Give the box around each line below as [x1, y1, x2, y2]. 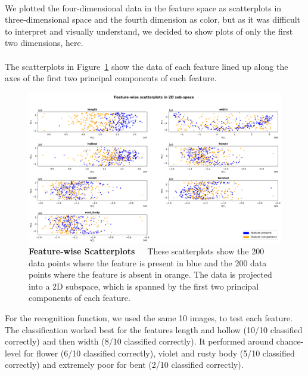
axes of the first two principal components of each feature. [5, 72, 217, 84]
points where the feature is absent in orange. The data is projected [29, 268, 272, 281]
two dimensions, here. [5, 36, 83, 49]
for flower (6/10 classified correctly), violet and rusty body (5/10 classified [23, 346, 295, 359]
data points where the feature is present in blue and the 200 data [29, 256, 267, 269]
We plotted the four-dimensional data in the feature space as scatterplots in [5, 1, 282, 14]
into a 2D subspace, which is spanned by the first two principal [29, 279, 259, 292]
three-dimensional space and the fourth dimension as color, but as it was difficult [5, 13, 301, 26]
